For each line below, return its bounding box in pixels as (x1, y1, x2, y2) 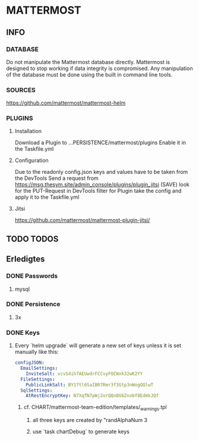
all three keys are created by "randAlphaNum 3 (32, 417, 147, 424)
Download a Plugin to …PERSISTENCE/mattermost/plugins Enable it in (14, 139, 186, 146)
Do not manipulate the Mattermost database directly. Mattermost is (6, 58, 170, 65)
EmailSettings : (20, 366, 58, 372)
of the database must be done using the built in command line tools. (6, 71, 173, 78)
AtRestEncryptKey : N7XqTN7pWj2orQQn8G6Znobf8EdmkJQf (26, 393, 159, 399)
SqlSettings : (20, 387, 53, 394)
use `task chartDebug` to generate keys (32, 428, 129, 435)
